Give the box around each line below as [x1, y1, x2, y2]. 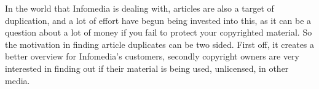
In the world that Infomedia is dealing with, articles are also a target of [5, 2, 274, 14]
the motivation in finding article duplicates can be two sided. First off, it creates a [5, 37, 315, 50]
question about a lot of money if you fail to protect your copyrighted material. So [5, 26, 312, 39]
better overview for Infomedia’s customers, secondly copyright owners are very [5, 50, 299, 63]
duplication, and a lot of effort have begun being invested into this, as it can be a [5, 14, 312, 26]
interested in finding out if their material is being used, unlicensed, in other [5, 61, 289, 74]
